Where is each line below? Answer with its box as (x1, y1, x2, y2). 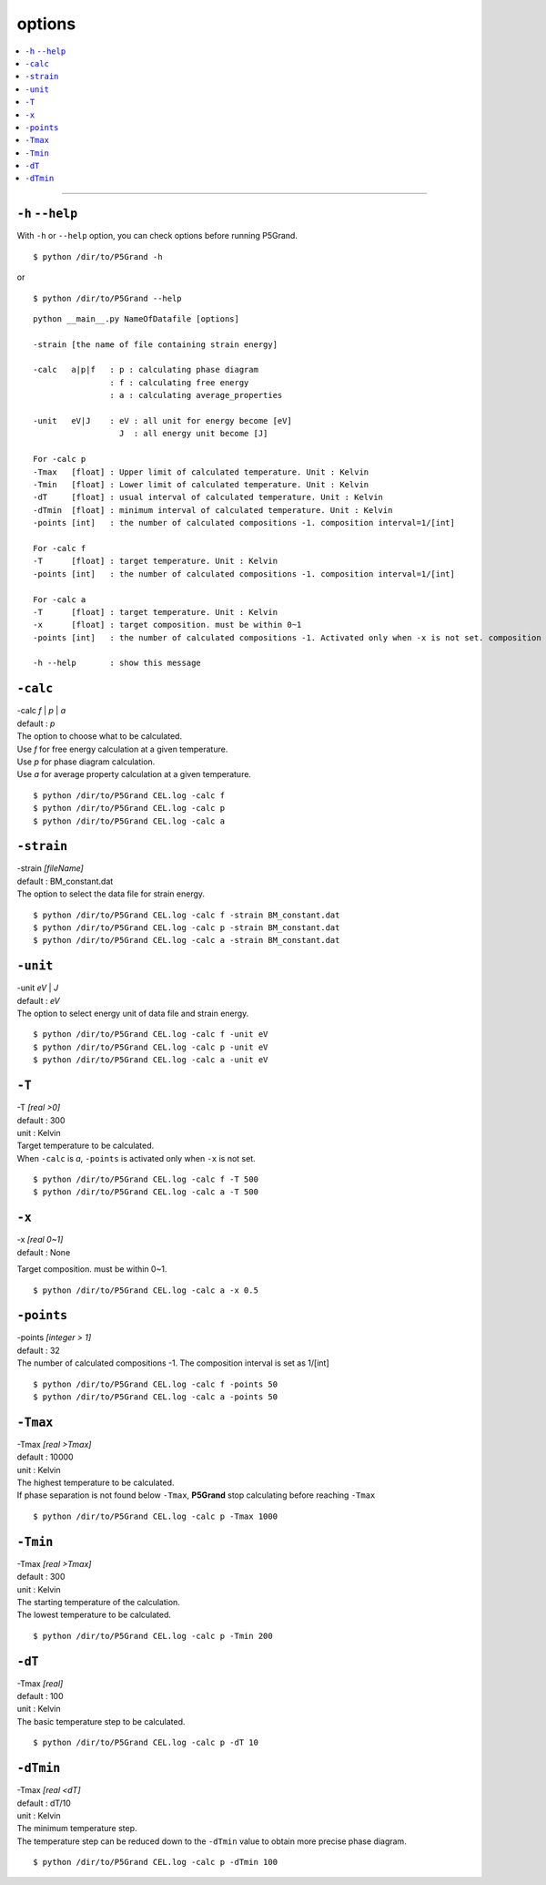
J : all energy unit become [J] (118, 428, 268, 439)
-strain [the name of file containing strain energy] (33, 339, 278, 350)
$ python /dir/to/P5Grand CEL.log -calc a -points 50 (33, 1392, 278, 1402)
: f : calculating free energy (109, 377, 249, 387)
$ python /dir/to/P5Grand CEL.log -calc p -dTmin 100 (33, 1857, 278, 1868)
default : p (16, 718, 56, 729)
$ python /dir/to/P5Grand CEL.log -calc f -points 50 (33, 1378, 278, 1389)
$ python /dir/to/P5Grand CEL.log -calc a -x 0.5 (33, 1285, 259, 1296)
